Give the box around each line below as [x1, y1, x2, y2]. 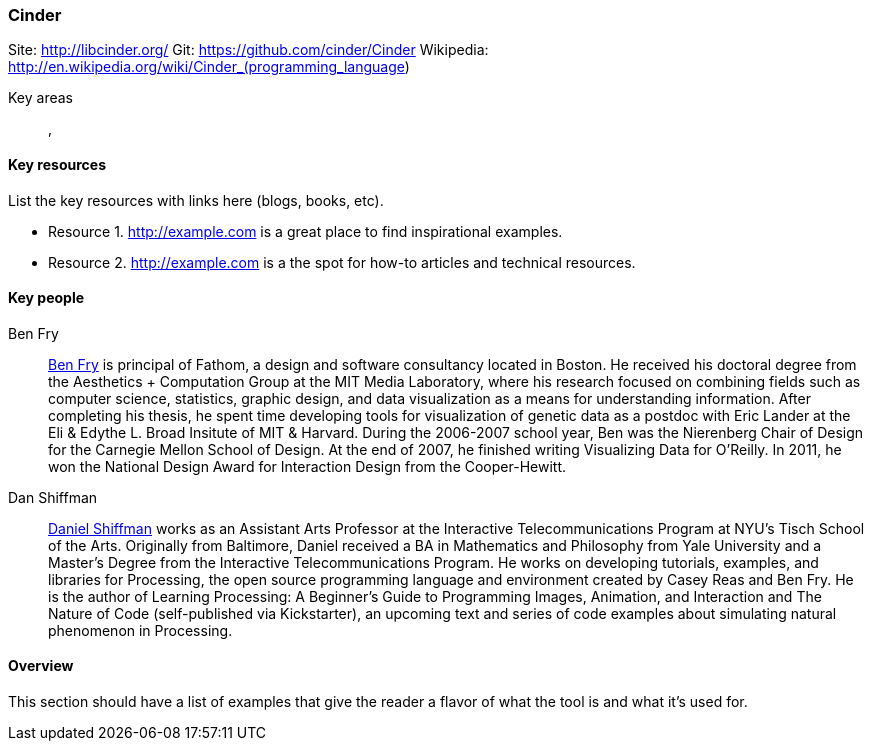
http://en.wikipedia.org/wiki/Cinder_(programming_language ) [8, 58, 410, 76]
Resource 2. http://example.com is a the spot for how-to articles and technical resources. [48, 253, 636, 271]
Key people [8, 289, 85, 307]
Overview [8, 657, 74, 675]
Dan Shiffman [8, 488, 98, 506]
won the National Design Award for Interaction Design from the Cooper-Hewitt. [48, 457, 567, 475]
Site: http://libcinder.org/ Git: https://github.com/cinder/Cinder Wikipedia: [8, 41, 489, 59]
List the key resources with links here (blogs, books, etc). [8, 191, 384, 209]
